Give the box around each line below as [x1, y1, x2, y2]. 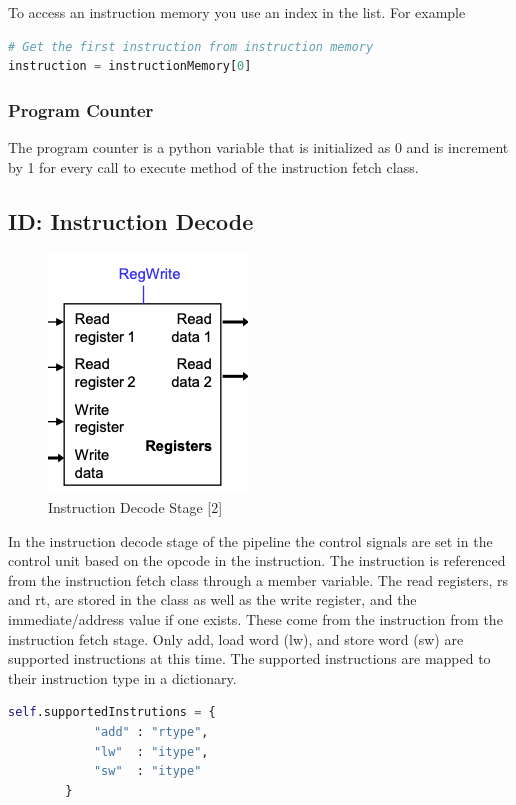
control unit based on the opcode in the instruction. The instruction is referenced [8, 550, 506, 571]
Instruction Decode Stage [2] [48, 496, 223, 517]
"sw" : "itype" [93, 764, 202, 779]
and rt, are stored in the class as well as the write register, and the [8, 589, 417, 610]
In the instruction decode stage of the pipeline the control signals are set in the [8, 530, 493, 551]
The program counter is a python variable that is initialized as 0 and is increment [8, 137, 509, 157]
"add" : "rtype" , [93, 724, 209, 739]
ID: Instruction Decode [8, 205, 254, 236]
